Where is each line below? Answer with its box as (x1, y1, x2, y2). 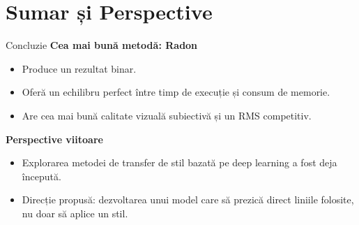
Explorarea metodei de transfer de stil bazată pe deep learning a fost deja (22, 155, 337, 170)
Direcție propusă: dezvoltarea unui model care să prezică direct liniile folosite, (22, 192, 354, 207)
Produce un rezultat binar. (22, 61, 137, 75)
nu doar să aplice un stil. (22, 205, 128, 220)
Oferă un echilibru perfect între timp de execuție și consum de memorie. (22, 85, 330, 99)
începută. (22, 168, 61, 183)
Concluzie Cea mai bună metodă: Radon (6, 38, 198, 52)
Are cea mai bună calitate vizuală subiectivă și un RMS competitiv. (22, 108, 312, 122)
